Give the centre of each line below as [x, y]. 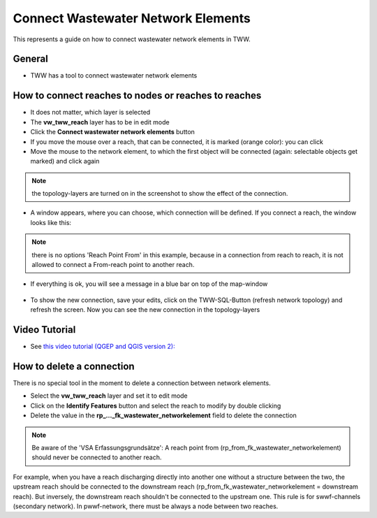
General [31, 59]
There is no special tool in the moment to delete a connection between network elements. [142, 383]
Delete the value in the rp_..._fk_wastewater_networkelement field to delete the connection [163, 415]
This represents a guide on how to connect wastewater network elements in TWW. [132, 39]
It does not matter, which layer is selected [90, 113]
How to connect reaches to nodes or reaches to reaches [137, 95]
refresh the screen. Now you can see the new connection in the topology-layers [145, 310]
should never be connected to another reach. [97, 457]
